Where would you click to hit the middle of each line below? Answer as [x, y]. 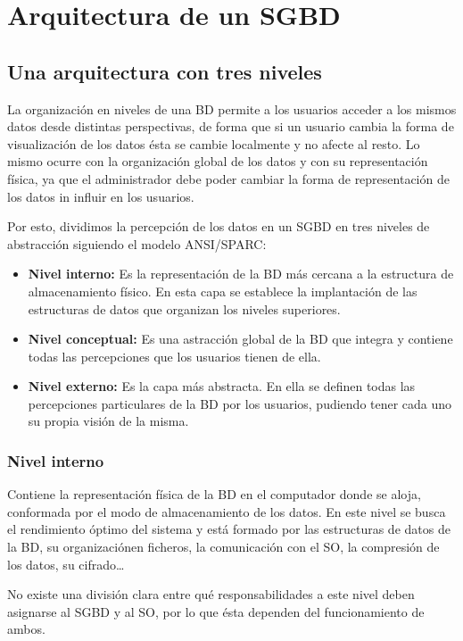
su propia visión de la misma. [108, 421]
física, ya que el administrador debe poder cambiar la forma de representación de [228, 178]
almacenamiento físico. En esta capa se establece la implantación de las [223, 291]
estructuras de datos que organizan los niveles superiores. [184, 308]
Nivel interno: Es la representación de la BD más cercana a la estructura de [241, 274]
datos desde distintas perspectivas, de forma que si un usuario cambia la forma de [231, 126]
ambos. [26, 629]
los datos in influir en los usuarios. [101, 196]
